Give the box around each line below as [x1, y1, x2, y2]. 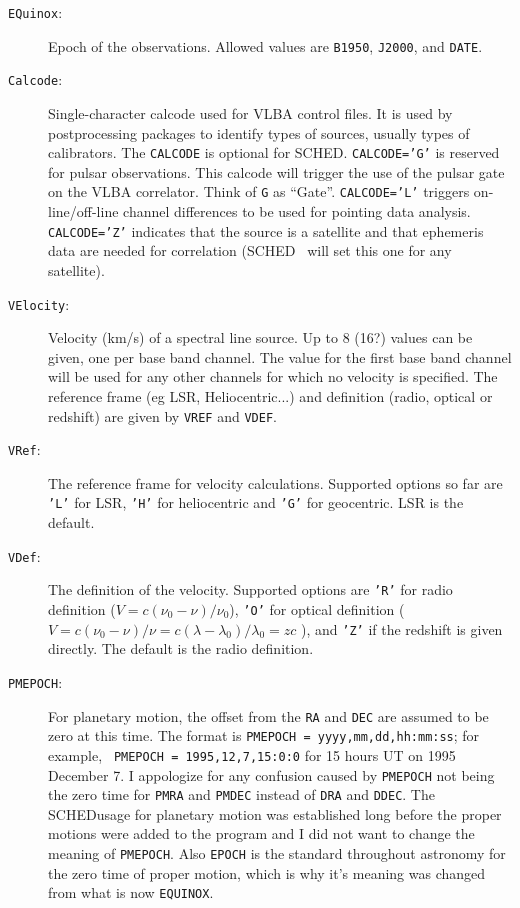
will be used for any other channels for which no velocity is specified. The [48, 366, 498, 387]
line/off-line [48, 201, 119, 222]
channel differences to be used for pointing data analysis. [123, 201, 471, 222]
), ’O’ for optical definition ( [229, 599, 405, 619]
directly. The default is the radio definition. [48, 638, 314, 659]
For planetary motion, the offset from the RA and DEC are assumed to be [48, 705, 489, 726]
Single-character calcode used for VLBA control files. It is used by [48, 102, 453, 123]
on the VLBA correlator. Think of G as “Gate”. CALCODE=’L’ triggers [48, 181, 470, 202]
